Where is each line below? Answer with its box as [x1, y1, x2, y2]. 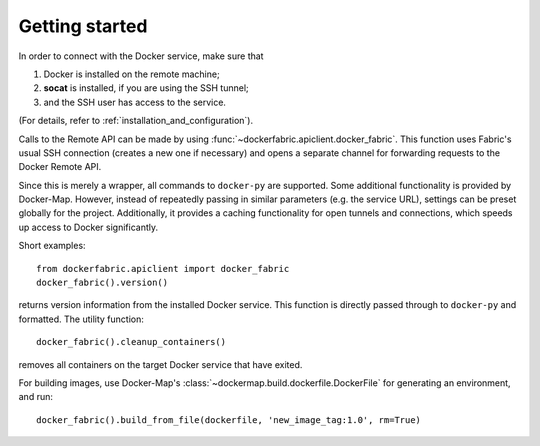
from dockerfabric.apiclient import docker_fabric [36, 263, 290, 274]
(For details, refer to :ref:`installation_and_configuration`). [18, 115, 254, 127]
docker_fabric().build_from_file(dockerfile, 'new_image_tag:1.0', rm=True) [36, 414, 422, 425]
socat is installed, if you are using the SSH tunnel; [43, 82, 249, 94]
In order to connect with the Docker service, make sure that [18, 50, 264, 62]
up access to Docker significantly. [18, 221, 159, 233]
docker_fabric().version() [36, 277, 169, 289]
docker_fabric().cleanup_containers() [36, 336, 227, 348]
